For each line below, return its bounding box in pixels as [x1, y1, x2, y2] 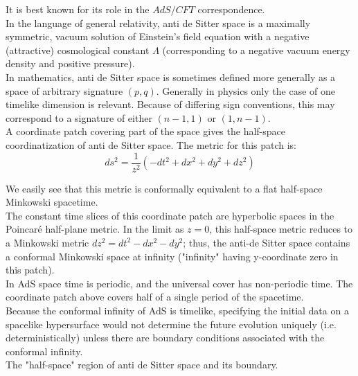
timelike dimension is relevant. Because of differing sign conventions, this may [6, 97, 335, 111]
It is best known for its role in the [6, 2, 150, 16]
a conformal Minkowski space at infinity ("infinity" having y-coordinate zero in [6, 249, 339, 263]
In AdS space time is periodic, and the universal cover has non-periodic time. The [6, 276, 353, 290]
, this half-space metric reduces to [209, 222, 353, 236]
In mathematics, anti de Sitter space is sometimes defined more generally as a [6, 69, 336, 84]
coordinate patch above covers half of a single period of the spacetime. [6, 289, 304, 304]
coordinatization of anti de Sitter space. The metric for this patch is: [6, 137, 296, 152]
